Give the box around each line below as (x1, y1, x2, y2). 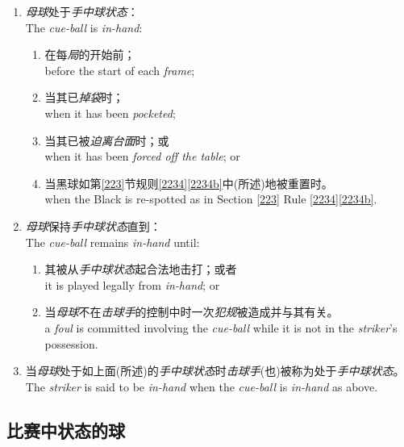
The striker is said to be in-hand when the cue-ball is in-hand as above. (25, 378, 378, 395)
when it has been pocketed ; (44, 104, 176, 121)
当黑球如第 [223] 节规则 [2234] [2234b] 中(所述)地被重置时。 (44, 174, 333, 191)
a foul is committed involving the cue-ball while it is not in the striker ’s (44, 319, 398, 336)
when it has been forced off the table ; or (44, 148, 240, 165)
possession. (44, 335, 98, 352)
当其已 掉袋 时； (44, 89, 124, 106)
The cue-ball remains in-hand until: (25, 233, 200, 250)
